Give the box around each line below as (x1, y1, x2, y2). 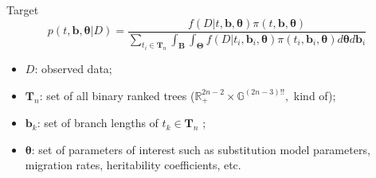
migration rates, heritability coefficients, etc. (25, 157, 241, 173)
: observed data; (34, 60, 112, 77)
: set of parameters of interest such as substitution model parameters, (31, 141, 370, 157)
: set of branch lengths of (37, 114, 159, 131)
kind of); (293, 87, 336, 103)
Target (6, 2, 39, 17)
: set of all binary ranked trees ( (39, 87, 195, 103)
